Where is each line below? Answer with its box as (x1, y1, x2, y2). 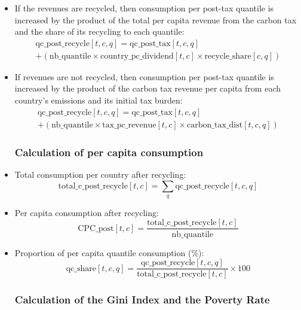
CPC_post (78, 224, 114, 233)
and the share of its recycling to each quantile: (14, 25, 185, 38)
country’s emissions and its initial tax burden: (14, 94, 183, 107)
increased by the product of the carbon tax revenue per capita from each (14, 82, 281, 95)
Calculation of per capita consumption (14, 144, 204, 159)
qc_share (66, 264, 96, 273)
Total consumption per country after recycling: (14, 168, 186, 180)
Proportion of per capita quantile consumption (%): (14, 246, 204, 259)
